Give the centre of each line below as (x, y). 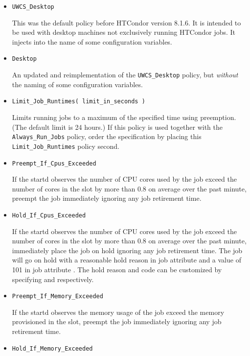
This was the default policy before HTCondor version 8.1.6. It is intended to (126, 22)
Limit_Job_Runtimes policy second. (66, 146)
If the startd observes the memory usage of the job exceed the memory (118, 312)
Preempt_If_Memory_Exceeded (57, 297)
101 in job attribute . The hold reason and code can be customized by (117, 269)
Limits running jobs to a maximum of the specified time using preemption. (124, 117)
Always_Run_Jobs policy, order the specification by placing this (107, 136)
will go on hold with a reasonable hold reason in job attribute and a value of (126, 260)
